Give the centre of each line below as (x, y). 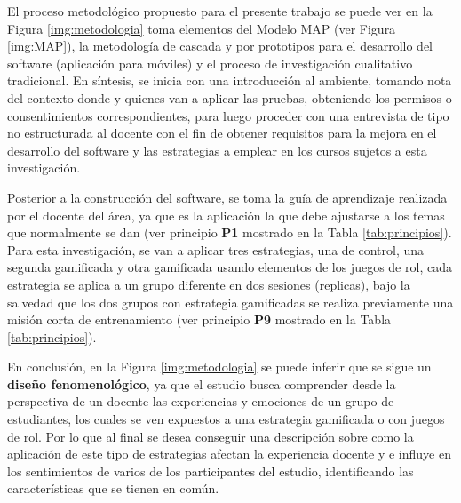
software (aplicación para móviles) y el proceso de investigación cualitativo (210, 63)
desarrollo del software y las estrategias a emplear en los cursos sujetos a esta (217, 150)
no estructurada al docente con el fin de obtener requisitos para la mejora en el (222, 133)
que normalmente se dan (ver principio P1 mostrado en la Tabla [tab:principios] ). (230, 232)
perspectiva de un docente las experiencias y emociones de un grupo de (201, 401)
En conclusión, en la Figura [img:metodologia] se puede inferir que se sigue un (219, 367)
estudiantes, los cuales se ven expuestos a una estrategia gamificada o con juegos (226, 419)
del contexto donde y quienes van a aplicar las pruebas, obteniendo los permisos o (230, 97)
